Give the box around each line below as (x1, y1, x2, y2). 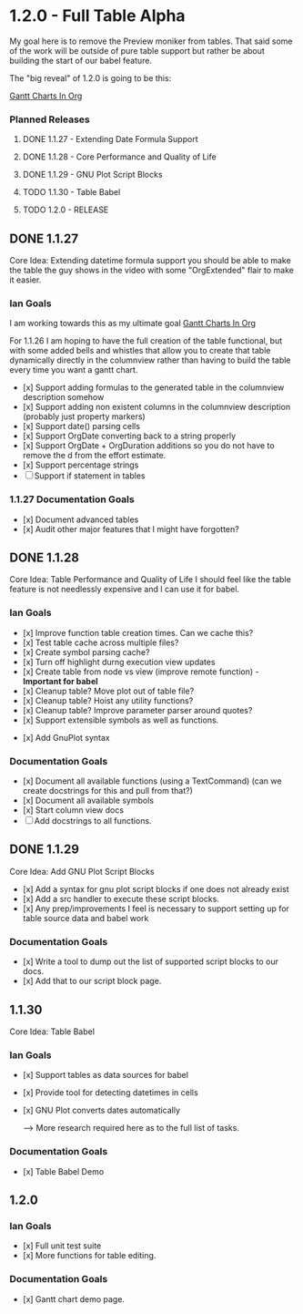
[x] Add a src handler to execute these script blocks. (22, 893, 220, 904)
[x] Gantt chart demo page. (22, 1293, 126, 1304)
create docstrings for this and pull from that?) (22, 785, 193, 796)
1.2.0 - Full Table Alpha (9, 5, 186, 26)
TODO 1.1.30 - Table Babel (22, 187, 121, 198)
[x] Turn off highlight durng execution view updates (22, 656, 216, 667)
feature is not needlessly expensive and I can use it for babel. (9, 584, 239, 595)
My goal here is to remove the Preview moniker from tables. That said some (9, 36, 293, 46)
